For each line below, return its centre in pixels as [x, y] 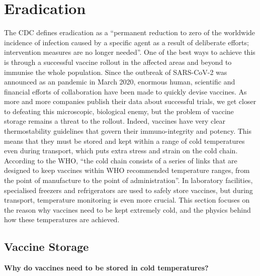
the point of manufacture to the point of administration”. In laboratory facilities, [128, 180]
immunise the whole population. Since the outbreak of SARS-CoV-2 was [116, 72]
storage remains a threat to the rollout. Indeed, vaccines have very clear [115, 121]
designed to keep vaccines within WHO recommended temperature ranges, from [127, 170]
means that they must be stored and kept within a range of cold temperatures [124, 141]
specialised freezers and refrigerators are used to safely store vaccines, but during [128, 190]
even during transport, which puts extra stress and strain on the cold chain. [121, 151]
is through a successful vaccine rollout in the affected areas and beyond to [118, 62]
